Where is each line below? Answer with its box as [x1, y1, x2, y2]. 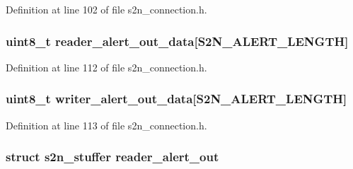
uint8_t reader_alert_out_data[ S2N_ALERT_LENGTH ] [6, 32, 349, 49]
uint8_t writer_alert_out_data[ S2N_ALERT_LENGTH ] [6, 90, 347, 107]
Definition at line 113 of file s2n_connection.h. [6, 117, 207, 132]
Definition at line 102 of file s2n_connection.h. [6, 2, 207, 16]
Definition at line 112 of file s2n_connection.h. [6, 59, 207, 74]
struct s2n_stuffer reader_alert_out [6, 148, 219, 165]
